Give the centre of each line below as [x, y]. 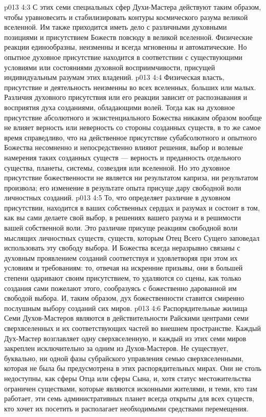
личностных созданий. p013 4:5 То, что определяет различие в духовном [117, 197]
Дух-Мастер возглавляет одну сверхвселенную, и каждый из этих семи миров [125, 338]
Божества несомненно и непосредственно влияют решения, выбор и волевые [124, 147]
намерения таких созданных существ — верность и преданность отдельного [123, 157]
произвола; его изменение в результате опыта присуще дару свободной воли [123, 187]
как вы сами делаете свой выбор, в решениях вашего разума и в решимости [123, 217]
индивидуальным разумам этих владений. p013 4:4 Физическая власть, [114, 77]
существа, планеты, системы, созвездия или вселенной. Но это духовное [117, 167]
